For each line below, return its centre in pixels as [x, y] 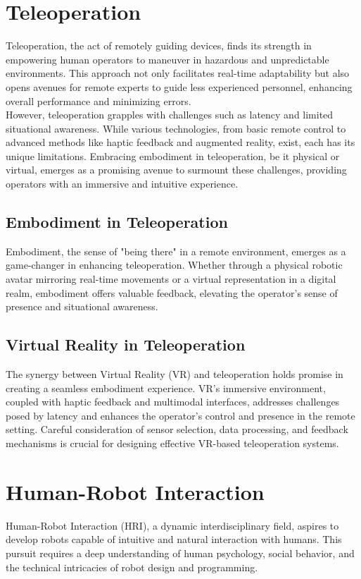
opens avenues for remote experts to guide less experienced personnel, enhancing [179, 86]
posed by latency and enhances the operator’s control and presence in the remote [180, 415]
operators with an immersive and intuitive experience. [122, 184]
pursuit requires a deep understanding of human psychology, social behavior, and [180, 553]
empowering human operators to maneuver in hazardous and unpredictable [167, 59]
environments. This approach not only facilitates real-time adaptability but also [178, 73]
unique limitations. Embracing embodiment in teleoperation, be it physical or [173, 156]
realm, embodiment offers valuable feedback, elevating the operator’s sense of [172, 292]
